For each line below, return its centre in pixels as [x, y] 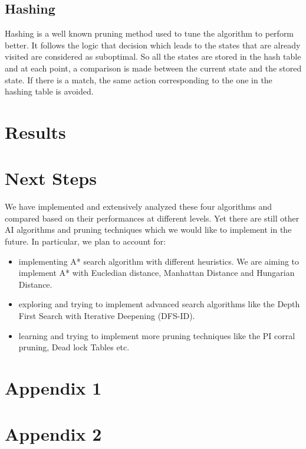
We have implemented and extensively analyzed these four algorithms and [138, 206]
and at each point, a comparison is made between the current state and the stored [153, 68]
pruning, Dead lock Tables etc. [74, 347]
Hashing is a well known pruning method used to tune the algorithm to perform [149, 33]
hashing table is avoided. [49, 91]
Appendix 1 [53, 387]
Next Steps [51, 178]
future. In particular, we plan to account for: [85, 241]
